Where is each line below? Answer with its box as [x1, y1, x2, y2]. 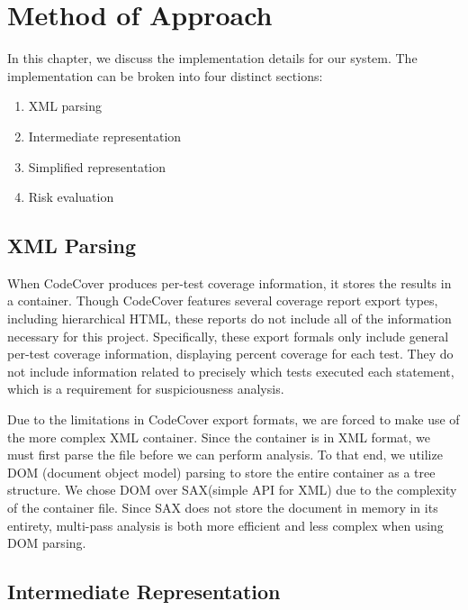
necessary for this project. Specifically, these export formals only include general [7, 326, 449, 345]
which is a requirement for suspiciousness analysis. [7, 379, 284, 398]
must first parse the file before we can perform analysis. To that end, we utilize [7, 445, 443, 464]
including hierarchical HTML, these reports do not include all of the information [7, 309, 452, 328]
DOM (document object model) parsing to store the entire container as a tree [7, 462, 436, 481]
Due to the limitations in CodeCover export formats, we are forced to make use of [7, 410, 460, 429]
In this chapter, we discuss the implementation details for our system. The [7, 49, 418, 68]
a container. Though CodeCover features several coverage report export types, [7, 291, 438, 310]
